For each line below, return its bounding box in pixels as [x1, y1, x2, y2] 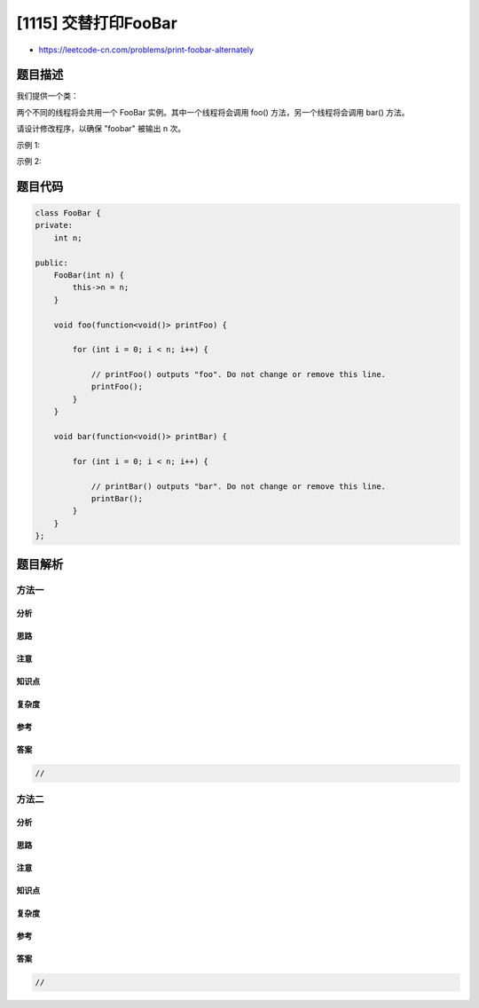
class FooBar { [35, 209, 101, 218]
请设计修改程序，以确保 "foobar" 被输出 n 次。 [16, 123, 186, 134]
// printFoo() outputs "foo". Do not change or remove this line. [90, 369, 386, 380]
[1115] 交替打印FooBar [16, 13, 177, 33]
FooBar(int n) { [53, 270, 124, 280]
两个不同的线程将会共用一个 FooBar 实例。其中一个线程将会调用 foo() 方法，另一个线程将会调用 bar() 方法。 [16, 106, 410, 117]
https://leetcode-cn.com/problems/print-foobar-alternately [38, 44, 255, 55]
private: [35, 220, 74, 231]
